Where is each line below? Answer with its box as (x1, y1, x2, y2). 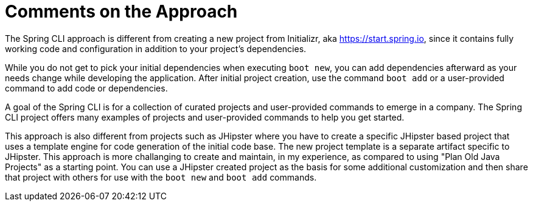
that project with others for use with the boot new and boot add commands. (5, 171, 317, 182)
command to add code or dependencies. (5, 82, 168, 93)
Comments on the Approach (5, 1, 238, 22)
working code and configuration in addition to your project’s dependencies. (5, 43, 307, 54)
